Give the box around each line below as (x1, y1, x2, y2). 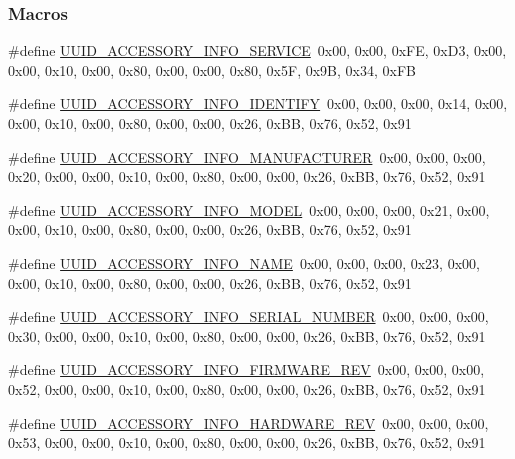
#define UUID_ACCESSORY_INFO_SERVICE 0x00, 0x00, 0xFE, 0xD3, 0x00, (8, 40, 507, 61)
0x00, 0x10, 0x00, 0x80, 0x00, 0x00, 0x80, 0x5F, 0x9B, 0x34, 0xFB (8, 59, 416, 80)
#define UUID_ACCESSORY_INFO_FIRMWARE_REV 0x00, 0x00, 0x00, (8, 359, 485, 380)
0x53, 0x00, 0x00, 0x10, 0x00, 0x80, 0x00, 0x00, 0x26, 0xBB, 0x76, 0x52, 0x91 (8, 432, 486, 453)
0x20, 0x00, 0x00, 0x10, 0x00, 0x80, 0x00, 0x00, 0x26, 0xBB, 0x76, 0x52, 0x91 (8, 166, 486, 187)
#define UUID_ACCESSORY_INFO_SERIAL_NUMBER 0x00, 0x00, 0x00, (8, 306, 489, 327)
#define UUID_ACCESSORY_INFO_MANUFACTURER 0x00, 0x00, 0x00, (8, 146, 486, 167)
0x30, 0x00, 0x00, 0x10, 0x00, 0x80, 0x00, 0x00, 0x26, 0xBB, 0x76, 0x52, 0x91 (8, 325, 486, 346)
